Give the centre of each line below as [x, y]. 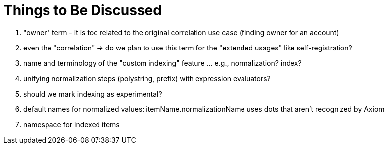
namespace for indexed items [72, 124]
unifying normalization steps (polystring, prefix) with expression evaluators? [147, 78]
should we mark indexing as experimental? [93, 94]
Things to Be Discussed [83, 10]
